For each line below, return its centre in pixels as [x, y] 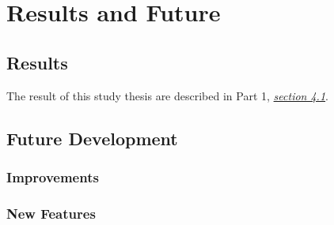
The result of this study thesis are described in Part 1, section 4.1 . [167, 95]
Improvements [53, 176]
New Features [51, 213]
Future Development [92, 138]
